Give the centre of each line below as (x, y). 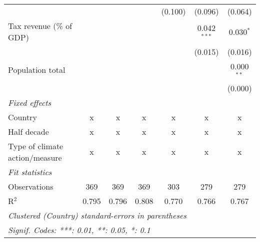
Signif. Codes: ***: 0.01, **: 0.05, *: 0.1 (79, 230)
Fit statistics (30, 172)
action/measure (35, 157)
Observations (31, 186)
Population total (37, 70)
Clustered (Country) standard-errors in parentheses (97, 215)
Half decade (28, 131)
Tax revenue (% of (40, 26)
